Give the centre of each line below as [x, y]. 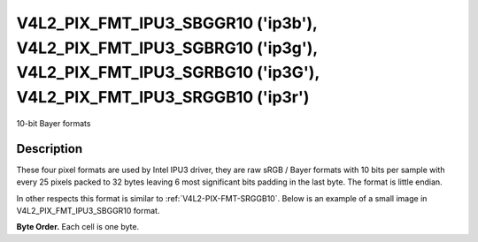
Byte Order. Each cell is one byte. [78, 227]
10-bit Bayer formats [54, 123]
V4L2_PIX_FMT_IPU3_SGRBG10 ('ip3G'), [168, 73]
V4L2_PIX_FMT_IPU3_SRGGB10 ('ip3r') [163, 98]
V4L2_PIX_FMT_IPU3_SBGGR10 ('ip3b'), [167, 23]
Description [50, 149]
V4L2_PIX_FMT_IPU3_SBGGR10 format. [88, 211]
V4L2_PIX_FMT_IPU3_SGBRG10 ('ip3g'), [167, 48]
